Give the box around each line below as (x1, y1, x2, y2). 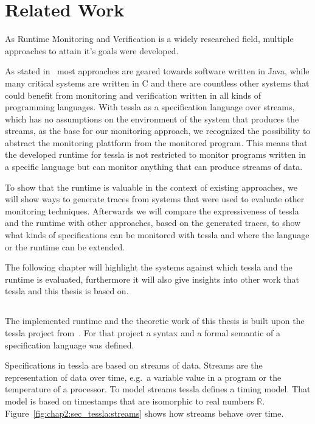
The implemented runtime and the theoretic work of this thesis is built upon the (5, 314, 305, 327)
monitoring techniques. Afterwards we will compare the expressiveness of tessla (5, 204, 299, 217)
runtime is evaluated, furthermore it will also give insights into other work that (5, 272, 299, 285)
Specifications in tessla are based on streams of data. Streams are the (5, 359, 263, 372)
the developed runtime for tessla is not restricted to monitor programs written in (5, 148, 306, 161)
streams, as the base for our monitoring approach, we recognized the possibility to (5, 124, 311, 137)
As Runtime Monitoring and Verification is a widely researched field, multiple (5, 32, 294, 45)
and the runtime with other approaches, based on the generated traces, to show (5, 216, 301, 229)
